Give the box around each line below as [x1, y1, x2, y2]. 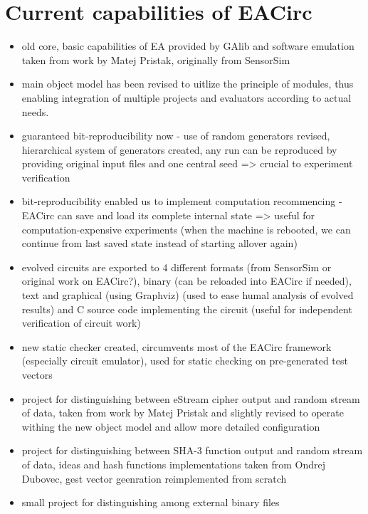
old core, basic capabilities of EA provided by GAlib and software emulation [21, 38, 354, 53]
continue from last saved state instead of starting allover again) [21, 236, 298, 251]
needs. [21, 104, 49, 119]
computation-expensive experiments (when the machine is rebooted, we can [21, 221, 351, 236]
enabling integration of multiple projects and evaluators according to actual [21, 90, 352, 105]
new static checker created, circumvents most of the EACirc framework [21, 339, 332, 354]
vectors [21, 367, 53, 382]
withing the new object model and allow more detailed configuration [21, 419, 320, 434]
